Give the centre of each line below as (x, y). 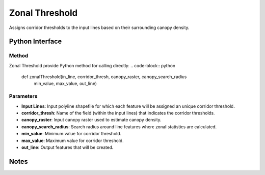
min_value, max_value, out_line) (65, 84)
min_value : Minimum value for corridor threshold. (71, 134)
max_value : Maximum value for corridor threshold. (72, 141)
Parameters (23, 96)
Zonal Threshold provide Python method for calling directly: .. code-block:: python (92, 65)
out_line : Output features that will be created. (67, 147)
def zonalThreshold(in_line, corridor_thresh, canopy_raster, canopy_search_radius (104, 77)
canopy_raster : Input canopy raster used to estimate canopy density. (91, 120)
